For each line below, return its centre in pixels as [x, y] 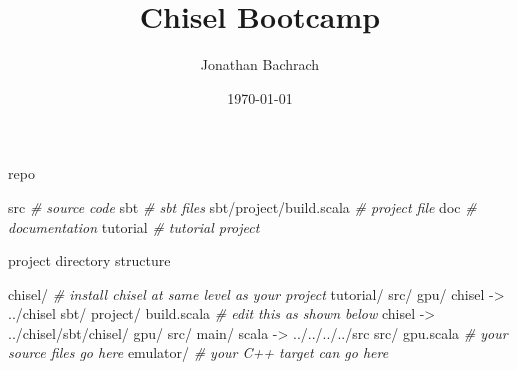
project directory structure [89, 260]
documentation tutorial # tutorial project [134, 226]
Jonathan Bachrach [260, 64]
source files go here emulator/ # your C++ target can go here [198, 352]
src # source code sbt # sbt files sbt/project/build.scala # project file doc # [242, 206]
